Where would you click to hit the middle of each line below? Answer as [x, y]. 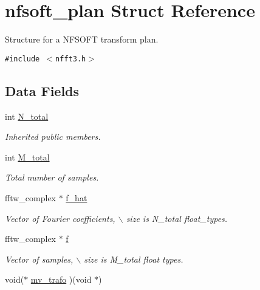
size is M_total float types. [134, 259]
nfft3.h [71, 59]
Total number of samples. [52, 177]
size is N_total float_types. [177, 218]
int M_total [27, 157]
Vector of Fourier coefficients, [60, 218]
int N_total [27, 116]
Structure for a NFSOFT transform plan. [82, 39]
